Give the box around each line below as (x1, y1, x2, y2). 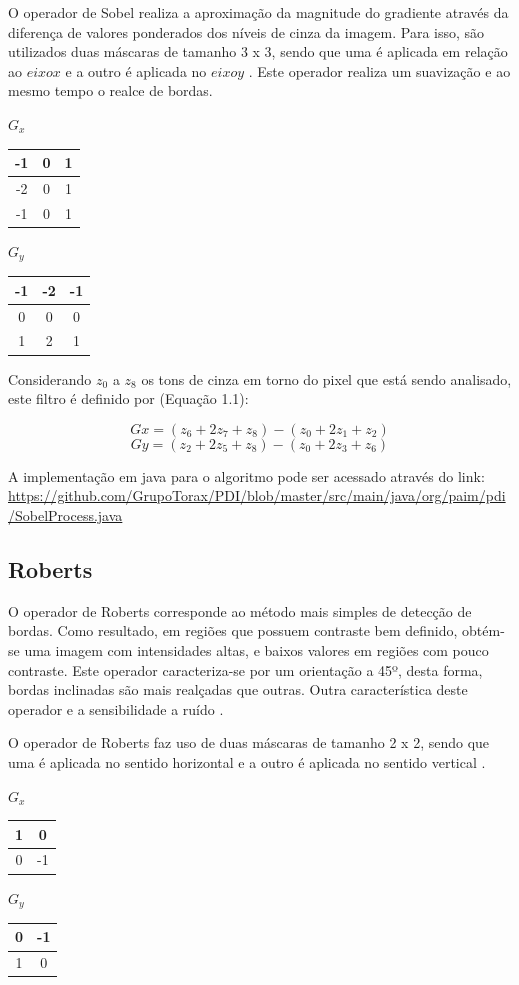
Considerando (8, 368, 92, 389)
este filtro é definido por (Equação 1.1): (8, 388, 249, 409)
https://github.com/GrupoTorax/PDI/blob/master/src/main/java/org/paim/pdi (8, 485, 506, 506)
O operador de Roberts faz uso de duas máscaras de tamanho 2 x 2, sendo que (8, 732, 490, 753)
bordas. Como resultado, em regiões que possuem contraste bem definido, (8, 620, 458, 641)
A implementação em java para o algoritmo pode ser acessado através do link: (8, 465, 485, 486)
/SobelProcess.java (8, 504, 123, 525)
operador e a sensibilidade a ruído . (8, 698, 224, 719)
